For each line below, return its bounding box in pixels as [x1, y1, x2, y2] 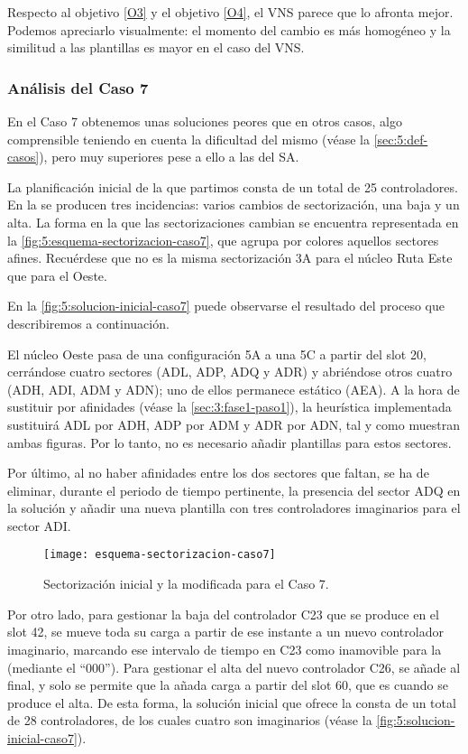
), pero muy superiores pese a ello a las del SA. [39, 147, 299, 166]
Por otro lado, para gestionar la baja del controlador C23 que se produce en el [7, 604, 439, 623]
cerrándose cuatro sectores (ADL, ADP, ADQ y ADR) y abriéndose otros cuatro [7, 362, 453, 381]
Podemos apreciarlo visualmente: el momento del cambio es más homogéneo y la [7, 20, 451, 39]
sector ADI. [7, 516, 71, 535]
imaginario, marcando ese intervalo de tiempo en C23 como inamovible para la [7, 639, 442, 658]
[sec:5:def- [373, 129, 428, 148]
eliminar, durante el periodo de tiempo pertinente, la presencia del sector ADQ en [7, 480, 461, 499]
